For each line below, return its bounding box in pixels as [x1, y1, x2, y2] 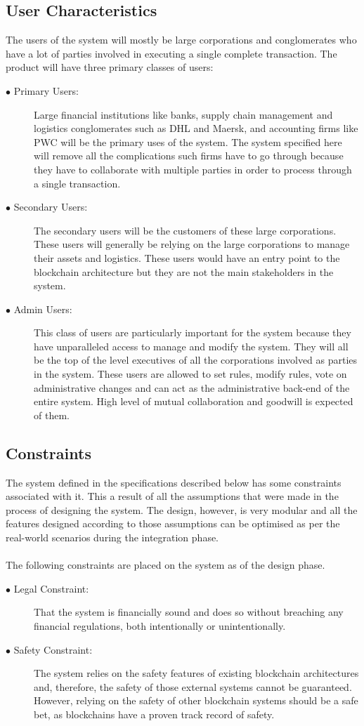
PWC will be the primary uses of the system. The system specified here [34, 134, 342, 149]
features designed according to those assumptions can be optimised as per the [6, 516, 340, 531]
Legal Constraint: [13, 581, 89, 595]
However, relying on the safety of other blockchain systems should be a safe [34, 693, 358, 708]
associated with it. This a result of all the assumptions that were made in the [6, 489, 339, 503]
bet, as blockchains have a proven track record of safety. [34, 706, 275, 721]
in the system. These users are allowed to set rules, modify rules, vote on [34, 367, 347, 381]
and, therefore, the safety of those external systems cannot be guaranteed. [34, 679, 352, 694]
